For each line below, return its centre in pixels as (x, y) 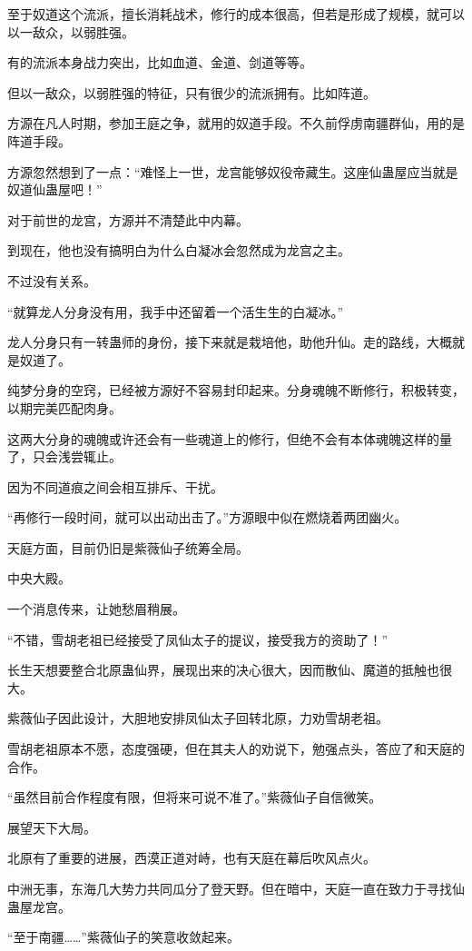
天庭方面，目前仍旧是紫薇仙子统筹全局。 (128, 547)
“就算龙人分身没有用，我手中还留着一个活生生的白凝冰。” (176, 311)
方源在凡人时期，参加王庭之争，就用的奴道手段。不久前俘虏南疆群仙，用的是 (236, 123)
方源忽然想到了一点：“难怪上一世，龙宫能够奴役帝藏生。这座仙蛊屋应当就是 (233, 171)
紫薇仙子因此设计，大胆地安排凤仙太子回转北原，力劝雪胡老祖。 (198, 718)
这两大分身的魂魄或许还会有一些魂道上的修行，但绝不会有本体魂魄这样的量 (230, 438)
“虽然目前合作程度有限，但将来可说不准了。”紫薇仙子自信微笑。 (195, 797)
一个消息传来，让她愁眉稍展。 (96, 609)
